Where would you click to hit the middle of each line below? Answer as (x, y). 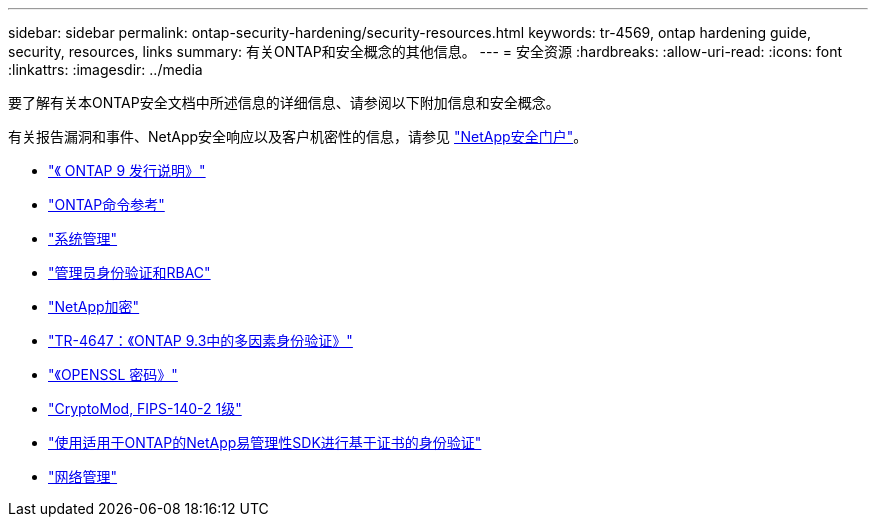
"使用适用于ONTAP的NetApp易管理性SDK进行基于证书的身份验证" (265, 442)
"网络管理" (83, 476)
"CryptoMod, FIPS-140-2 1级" (145, 408)
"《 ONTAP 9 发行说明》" (127, 170)
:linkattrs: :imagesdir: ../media (105, 69)
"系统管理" (83, 238)
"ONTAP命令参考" (106, 204)
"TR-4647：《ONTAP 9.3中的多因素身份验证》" (200, 340)
